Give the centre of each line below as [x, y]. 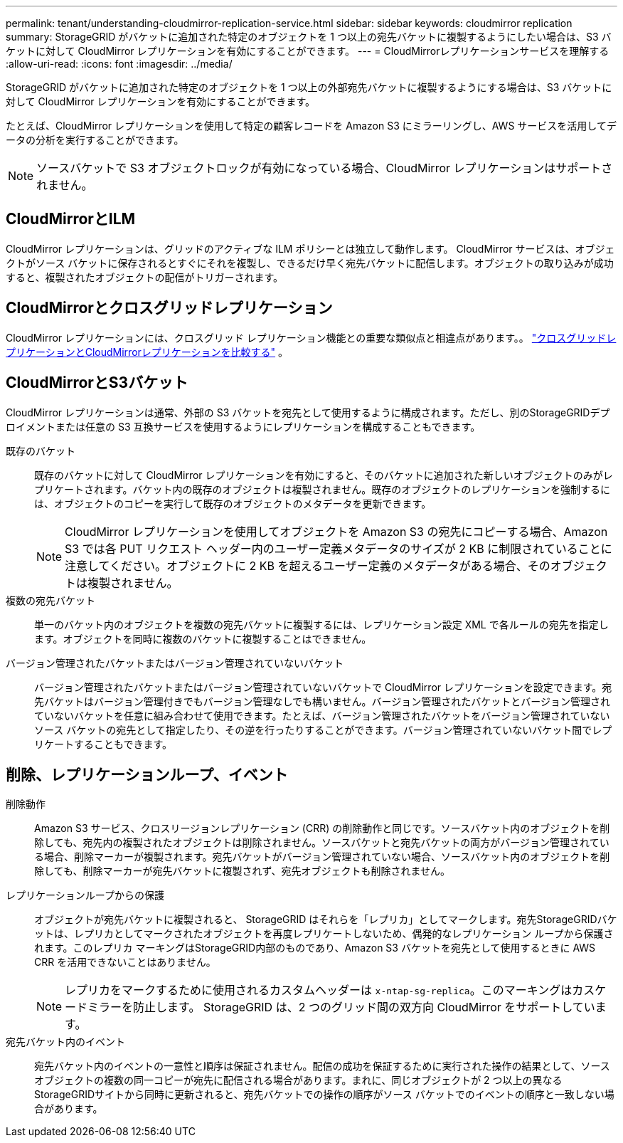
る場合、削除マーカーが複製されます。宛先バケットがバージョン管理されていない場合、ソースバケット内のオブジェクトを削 [322, 857]
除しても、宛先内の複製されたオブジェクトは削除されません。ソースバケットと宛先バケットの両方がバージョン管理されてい [322, 843]
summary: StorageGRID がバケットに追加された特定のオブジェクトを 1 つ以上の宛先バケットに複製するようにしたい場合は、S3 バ [309, 37]
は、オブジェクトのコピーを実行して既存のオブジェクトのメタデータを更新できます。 [233, 503]
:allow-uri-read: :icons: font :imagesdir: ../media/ [119, 64]
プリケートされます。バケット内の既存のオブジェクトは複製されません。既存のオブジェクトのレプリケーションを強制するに [322, 489]
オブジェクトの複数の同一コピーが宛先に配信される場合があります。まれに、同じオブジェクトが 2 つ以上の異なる [298, 1080]
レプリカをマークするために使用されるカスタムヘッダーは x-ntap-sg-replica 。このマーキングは [319, 990]
